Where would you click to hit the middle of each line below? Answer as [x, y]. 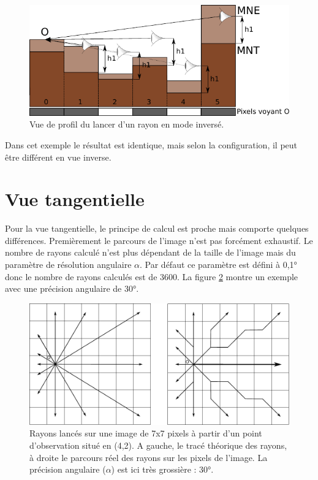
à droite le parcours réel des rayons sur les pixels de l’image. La [149, 457]
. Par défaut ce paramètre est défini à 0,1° [218, 265]
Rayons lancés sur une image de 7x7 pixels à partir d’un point [146, 433]
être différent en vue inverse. [58, 157]
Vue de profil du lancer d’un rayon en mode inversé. [127, 124]
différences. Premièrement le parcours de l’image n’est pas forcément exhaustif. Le [159, 240]
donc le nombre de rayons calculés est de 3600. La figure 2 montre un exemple [152, 276]
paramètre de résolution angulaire [68, 265]
